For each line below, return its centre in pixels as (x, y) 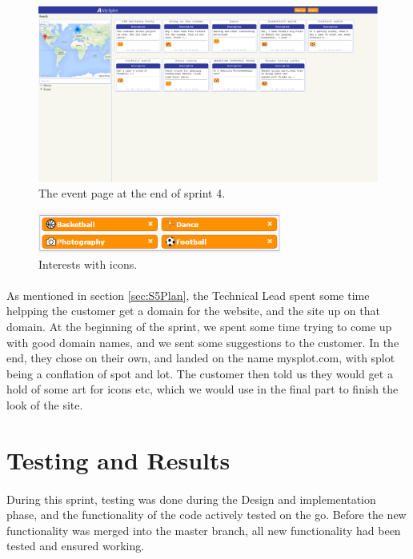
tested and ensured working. (76, 546)
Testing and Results (118, 459)
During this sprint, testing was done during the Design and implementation (191, 499)
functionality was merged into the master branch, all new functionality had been (204, 530)
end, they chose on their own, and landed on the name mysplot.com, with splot (201, 358)
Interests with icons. (88, 264)
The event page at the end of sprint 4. (132, 193)
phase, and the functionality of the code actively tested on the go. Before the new (206, 515)
